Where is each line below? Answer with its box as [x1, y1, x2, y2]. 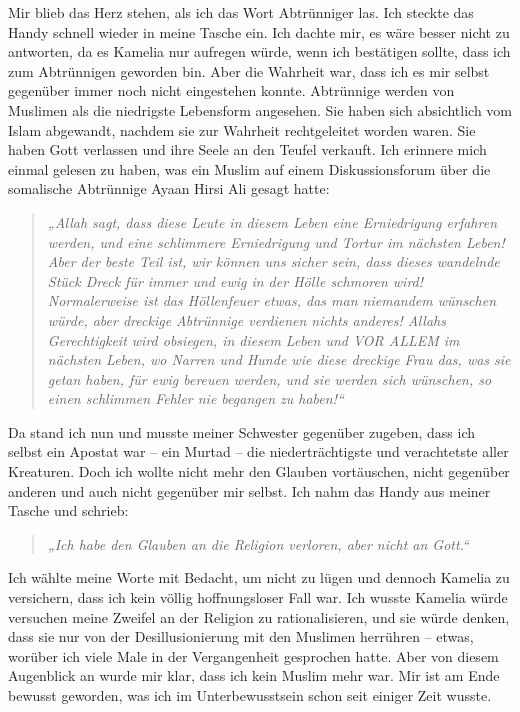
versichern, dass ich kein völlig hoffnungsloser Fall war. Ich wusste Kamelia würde [8, 587, 508, 608]
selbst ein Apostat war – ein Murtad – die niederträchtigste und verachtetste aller [8, 441, 509, 462]
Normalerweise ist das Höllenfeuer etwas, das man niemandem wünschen [47, 290, 497, 311]
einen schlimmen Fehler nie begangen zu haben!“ [47, 388, 344, 409]
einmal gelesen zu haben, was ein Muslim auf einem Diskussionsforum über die [8, 158, 491, 179]
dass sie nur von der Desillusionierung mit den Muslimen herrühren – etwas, [8, 626, 474, 647]
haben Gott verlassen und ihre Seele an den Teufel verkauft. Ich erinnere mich [8, 139, 487, 160]
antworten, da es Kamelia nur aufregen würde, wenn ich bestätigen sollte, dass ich [8, 41, 511, 62]
